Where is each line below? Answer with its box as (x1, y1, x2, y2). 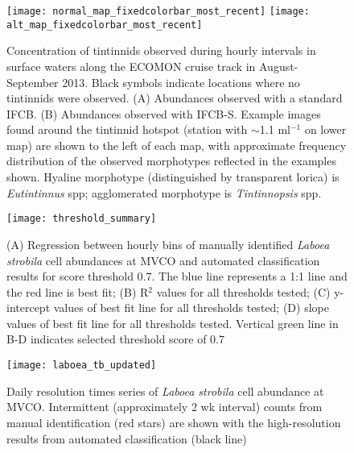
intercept (6, 299, 51, 316)
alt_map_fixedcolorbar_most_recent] (6, 19, 203, 31)
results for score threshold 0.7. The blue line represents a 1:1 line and (6, 268, 348, 285)
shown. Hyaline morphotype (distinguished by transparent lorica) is (6, 168, 340, 185)
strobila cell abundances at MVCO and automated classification (6, 251, 320, 268)
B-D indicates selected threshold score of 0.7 (6, 330, 225, 347)
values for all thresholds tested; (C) (156, 283, 331, 300)
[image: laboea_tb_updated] (6, 359, 157, 372)
